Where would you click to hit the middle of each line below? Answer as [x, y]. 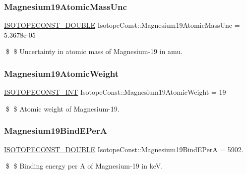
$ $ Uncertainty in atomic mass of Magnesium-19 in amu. [94, 51]
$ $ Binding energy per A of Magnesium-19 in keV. [84, 166]
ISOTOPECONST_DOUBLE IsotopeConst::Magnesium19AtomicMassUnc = [122, 25]
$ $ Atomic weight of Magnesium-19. [62, 108]
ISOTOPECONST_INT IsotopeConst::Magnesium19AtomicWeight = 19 [115, 92]
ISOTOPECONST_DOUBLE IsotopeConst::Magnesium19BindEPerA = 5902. [124, 149]
